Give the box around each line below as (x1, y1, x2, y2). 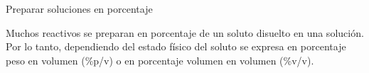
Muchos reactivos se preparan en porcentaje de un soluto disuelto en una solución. (6, 25, 364, 40)
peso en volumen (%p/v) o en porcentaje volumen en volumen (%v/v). (6, 52, 314, 67)
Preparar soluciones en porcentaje (6, 1, 153, 16)
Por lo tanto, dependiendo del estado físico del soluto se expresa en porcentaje (6, 39, 346, 54)
